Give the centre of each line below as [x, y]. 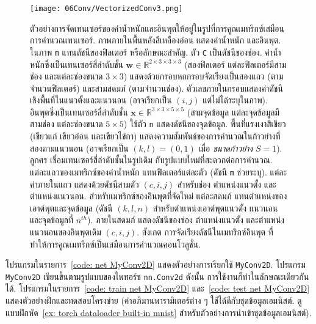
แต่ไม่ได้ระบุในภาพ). [235, 100]
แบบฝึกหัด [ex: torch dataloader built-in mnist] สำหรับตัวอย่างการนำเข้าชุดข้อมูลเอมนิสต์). [159, 312]
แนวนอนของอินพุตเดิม [66, 231]
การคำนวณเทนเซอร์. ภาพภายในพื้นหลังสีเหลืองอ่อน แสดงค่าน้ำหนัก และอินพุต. [156, 40]
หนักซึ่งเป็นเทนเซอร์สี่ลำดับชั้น [77, 64]
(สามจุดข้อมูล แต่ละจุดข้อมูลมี [233, 112]
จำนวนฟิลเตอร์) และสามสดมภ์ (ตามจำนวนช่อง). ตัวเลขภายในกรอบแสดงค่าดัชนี [156, 88]
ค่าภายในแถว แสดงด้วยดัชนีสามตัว [84, 184]
